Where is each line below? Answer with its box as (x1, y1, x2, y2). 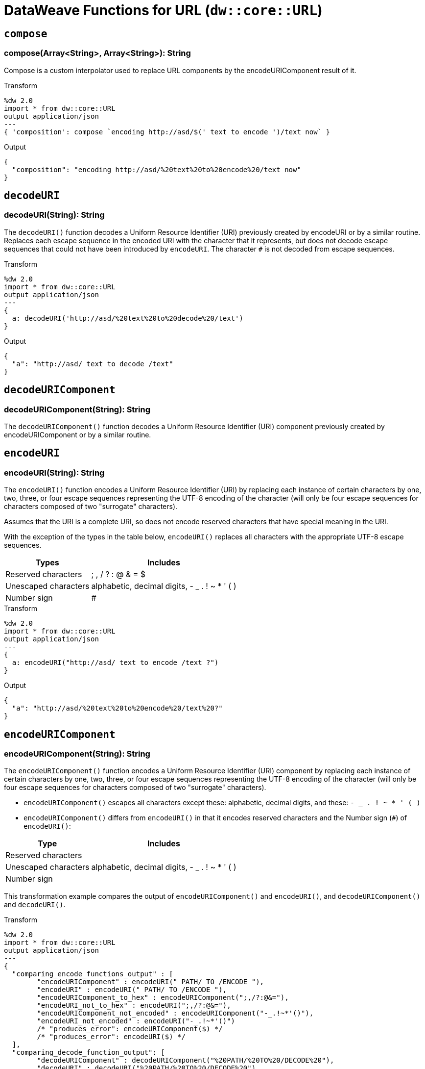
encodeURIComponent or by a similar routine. (4, 430, 151, 439)
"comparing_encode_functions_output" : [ (12, 970, 173, 978)
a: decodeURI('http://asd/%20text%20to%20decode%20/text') (12, 314, 243, 322)
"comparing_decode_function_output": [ (12, 1048, 165, 1057)
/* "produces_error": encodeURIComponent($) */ (37, 1025, 223, 1033)
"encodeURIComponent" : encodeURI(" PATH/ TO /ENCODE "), (37, 978, 264, 986)
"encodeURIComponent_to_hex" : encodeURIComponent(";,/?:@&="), (37, 993, 289, 1002)
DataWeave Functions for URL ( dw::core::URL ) (4, 2, 323, 19)
